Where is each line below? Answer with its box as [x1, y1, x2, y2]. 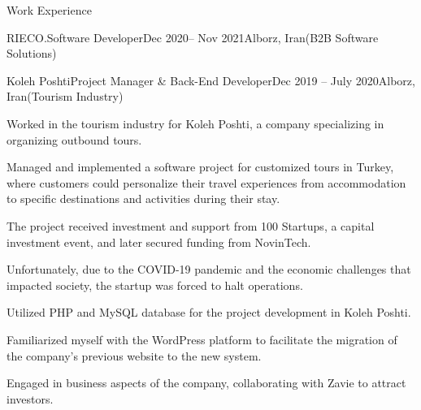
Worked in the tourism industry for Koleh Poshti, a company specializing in [7, 114, 384, 132]
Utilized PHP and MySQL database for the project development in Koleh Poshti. [7, 304, 411, 321]
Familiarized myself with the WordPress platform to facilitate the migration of [7, 330, 397, 347]
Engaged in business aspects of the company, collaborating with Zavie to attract [7, 374, 406, 391]
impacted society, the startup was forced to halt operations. [7, 276, 303, 293]
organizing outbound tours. [7, 131, 142, 148]
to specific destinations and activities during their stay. [7, 190, 280, 207]
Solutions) [7, 45, 57, 62]
